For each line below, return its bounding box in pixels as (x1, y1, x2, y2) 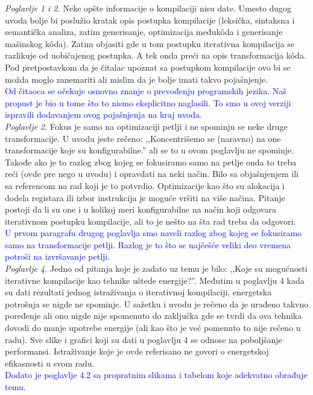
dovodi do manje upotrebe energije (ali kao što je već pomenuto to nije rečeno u (5, 321, 301, 334)
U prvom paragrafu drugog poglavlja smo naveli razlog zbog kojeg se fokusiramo (5, 226, 302, 239)
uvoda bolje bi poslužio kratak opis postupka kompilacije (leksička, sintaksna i (5, 13, 295, 26)
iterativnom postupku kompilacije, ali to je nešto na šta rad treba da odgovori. (5, 214, 296, 227)
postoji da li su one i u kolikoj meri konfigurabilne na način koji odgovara (5, 203, 276, 216)
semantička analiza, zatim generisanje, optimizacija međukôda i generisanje (5, 25, 283, 38)
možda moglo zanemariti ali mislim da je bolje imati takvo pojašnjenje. (5, 72, 268, 85)
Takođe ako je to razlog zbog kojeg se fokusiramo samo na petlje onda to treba (5, 155, 297, 168)
